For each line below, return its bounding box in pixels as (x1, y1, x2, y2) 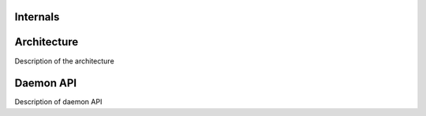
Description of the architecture (14, 56, 114, 66)
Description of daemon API (14, 97, 103, 107)
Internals (14, 10, 60, 24)
